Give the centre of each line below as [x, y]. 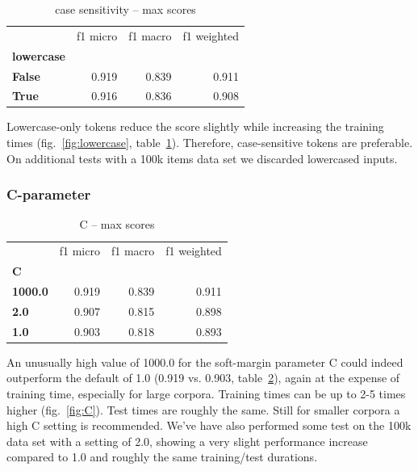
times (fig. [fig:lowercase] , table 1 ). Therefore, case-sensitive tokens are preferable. [210, 143]
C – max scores [117, 224]
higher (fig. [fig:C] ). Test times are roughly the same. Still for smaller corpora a [203, 409]
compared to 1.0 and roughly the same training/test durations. [162, 457]
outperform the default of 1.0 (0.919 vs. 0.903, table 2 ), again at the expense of [203, 378]
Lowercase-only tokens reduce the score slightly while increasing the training [195, 126]
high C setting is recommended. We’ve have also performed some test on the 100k [209, 425]
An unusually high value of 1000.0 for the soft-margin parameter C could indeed [205, 362]
